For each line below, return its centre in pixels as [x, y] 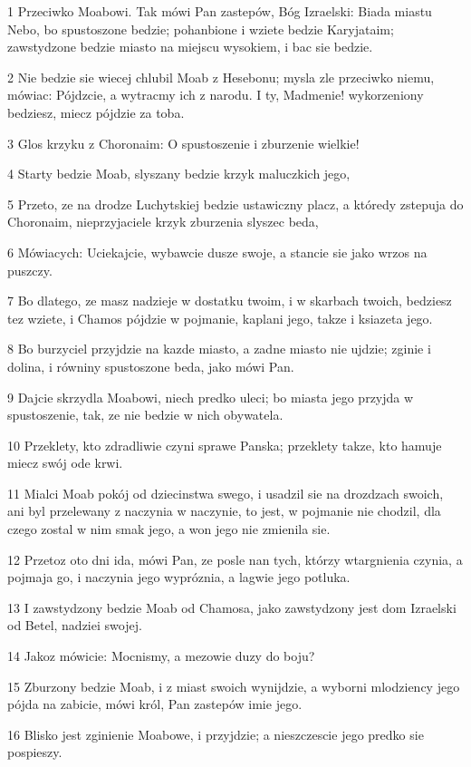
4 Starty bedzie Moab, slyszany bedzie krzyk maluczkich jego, [179, 174]
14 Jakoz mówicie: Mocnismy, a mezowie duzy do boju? [161, 656]
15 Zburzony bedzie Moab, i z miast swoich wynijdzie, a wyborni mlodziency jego [234, 686]
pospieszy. [35, 752]
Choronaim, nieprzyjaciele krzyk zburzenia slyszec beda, [163, 222]
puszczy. [30, 270]
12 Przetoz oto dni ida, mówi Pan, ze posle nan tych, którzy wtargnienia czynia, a [235, 559]
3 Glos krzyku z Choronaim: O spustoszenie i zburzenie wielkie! [183, 143]
